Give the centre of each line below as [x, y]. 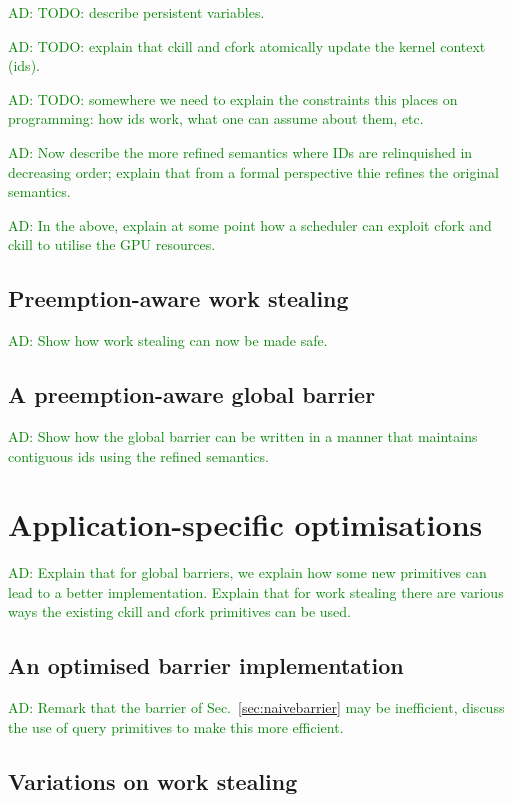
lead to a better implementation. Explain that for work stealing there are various [256, 591]
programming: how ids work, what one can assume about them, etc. [216, 118]
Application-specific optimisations [245, 524]
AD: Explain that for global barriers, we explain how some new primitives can [247, 572]
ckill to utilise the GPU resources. [112, 244]
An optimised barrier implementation [206, 665]
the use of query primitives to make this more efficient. [176, 726]
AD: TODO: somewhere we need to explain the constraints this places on [233, 98]
